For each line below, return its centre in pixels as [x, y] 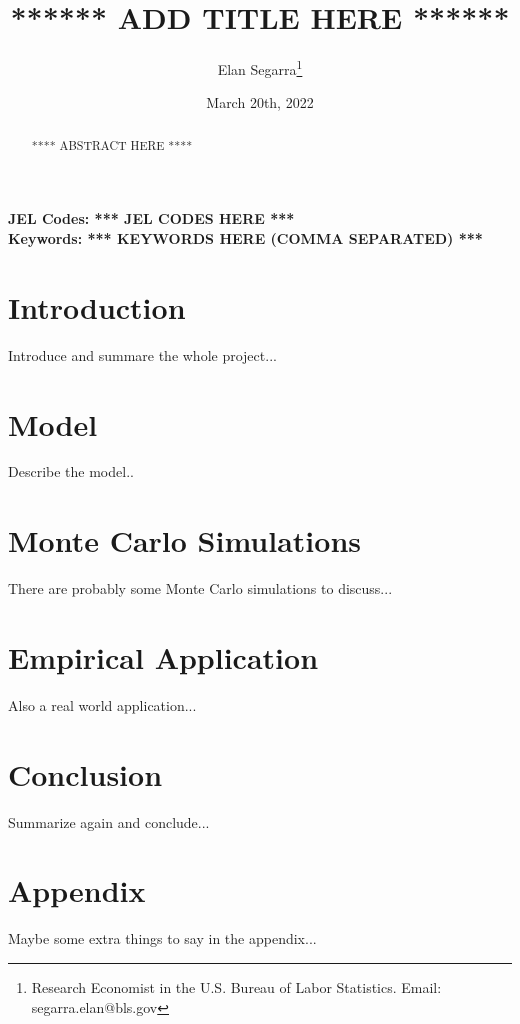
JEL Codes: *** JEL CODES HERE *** [151, 218]
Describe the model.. [71, 471]
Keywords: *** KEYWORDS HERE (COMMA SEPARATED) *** [245, 238]
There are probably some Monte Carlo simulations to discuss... [200, 588]
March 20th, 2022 [260, 102]
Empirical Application [163, 656]
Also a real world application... [102, 704]
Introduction [97, 306]
